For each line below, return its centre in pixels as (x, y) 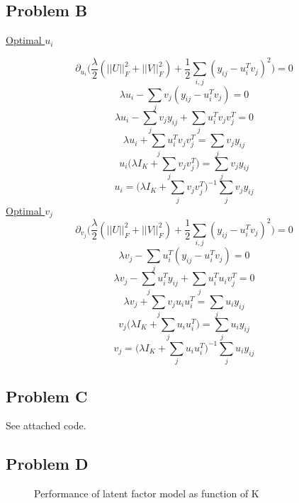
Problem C (47, 396)
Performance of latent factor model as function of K (147, 493)
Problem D (47, 464)
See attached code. (46, 425)
